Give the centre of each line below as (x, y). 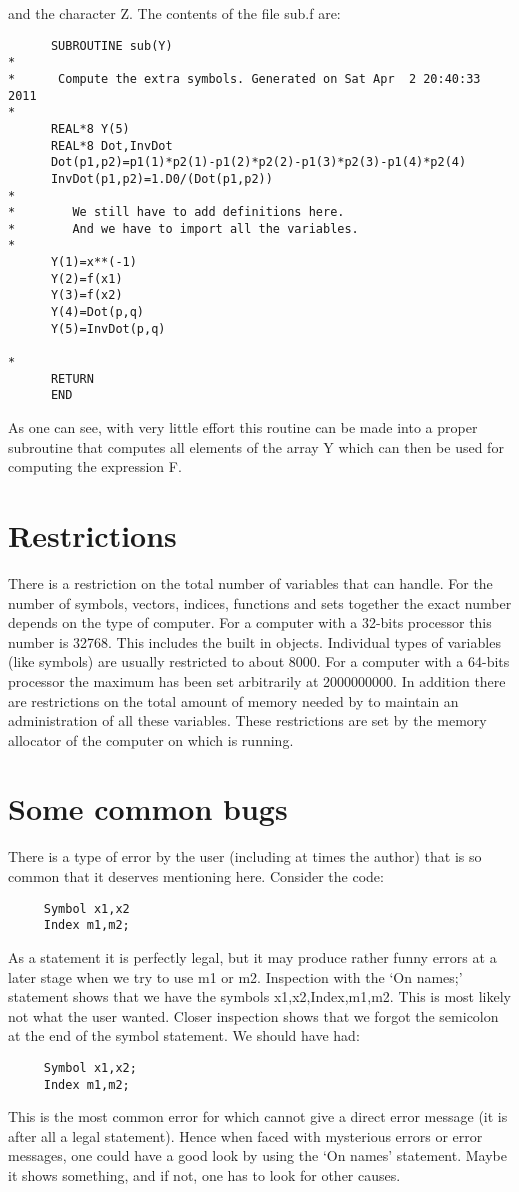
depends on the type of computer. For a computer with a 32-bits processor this (250, 622)
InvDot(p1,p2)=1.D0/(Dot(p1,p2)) (161, 178)
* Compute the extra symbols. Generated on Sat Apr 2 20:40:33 (244, 78)
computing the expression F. (95, 466)
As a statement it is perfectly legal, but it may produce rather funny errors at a (252, 956)
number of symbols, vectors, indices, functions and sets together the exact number (260, 602)
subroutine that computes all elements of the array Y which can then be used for (256, 446)
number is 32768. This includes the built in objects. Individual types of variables (254, 641)
